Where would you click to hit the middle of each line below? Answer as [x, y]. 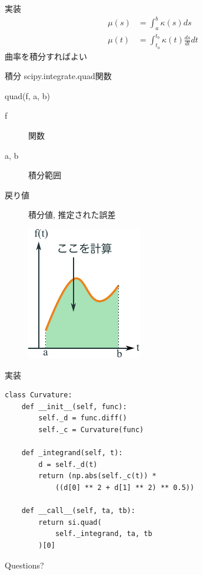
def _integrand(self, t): [72, 453]
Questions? [24, 565]
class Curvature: [39, 395]
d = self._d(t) [68, 464]
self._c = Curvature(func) [91, 429]
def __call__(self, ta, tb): [78, 511]
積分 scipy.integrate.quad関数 [58, 76]
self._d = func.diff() [83, 418]
